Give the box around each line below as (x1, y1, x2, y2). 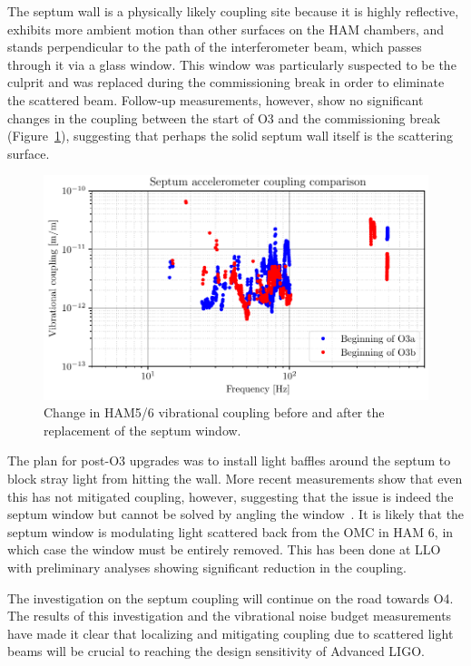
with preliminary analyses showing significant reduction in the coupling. (7, 558, 407, 577)
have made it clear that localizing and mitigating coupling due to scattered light (7, 623, 454, 642)
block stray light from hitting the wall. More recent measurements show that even (7, 469, 463, 488)
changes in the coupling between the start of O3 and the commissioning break (7, 108, 441, 127)
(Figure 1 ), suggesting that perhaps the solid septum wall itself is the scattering (7, 126, 453, 145)
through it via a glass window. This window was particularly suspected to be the (7, 54, 456, 73)
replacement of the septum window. (44, 420, 241, 439)
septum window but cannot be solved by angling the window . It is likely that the (7, 504, 465, 524)
